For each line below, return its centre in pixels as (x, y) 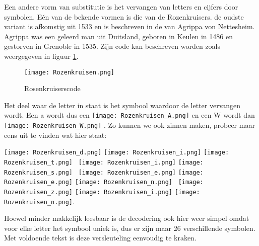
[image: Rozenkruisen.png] (69, 72)
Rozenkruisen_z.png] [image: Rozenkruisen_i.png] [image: (102, 192)
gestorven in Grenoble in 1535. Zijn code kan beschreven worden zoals (112, 46)
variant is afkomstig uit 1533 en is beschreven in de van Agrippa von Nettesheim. (129, 26)
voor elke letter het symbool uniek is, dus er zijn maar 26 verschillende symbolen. (130, 228)
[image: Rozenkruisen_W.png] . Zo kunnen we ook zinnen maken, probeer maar (129, 125)
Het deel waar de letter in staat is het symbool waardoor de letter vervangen (122, 105)
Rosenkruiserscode (52, 88)
